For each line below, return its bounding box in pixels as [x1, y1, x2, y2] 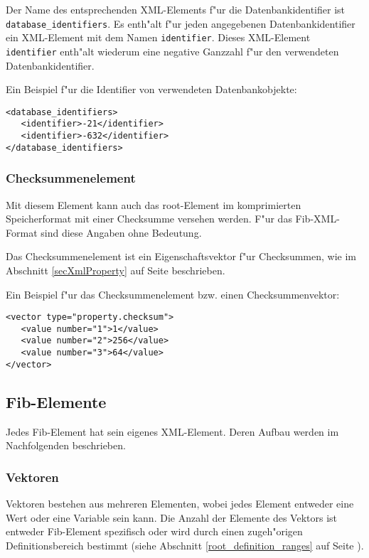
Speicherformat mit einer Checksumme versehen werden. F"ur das [6, 211, 292, 226]
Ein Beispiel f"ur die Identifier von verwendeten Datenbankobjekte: [6, 82, 297, 97]
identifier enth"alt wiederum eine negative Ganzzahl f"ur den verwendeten [6, 43, 339, 58]
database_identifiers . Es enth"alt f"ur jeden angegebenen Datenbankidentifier [6, 16, 355, 31]
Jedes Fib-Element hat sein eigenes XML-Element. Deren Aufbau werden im [6, 424, 339, 439]
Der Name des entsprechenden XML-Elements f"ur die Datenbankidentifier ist [6, 2, 346, 16]
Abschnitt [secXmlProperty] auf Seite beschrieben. [6, 262, 225, 277]
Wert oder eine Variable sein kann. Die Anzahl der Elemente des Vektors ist [6, 510, 337, 525]
